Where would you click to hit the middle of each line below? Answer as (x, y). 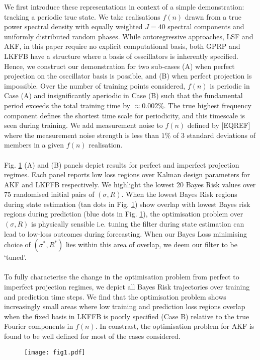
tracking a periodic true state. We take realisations (82, 16)
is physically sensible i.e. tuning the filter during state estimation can (138, 224)
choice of (17, 244)
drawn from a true (213, 16)
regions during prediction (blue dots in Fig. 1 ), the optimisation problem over (124, 214)
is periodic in (230, 85)
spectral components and (206, 26)
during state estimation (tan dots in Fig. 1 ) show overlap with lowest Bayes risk (127, 204)
